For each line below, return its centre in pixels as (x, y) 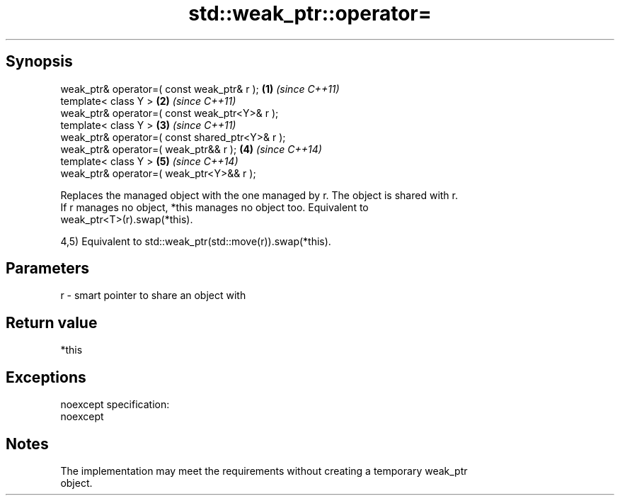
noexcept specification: (115, 405)
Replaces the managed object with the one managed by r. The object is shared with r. (259, 195)
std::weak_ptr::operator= (310, 13)
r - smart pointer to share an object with (153, 295)
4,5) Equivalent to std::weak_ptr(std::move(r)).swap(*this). (196, 241)
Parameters (47, 269)
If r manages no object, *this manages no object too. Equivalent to (214, 207)
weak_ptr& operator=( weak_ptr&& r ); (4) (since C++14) (191, 149)
